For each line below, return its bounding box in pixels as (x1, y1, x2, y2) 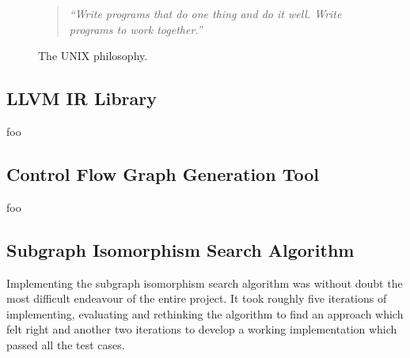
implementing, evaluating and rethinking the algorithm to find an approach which (6, 305, 404, 322)
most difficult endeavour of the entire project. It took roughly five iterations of (6, 290, 387, 307)
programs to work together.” (69, 21, 203, 37)
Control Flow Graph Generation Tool (6, 161, 319, 186)
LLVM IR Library (6, 86, 157, 111)
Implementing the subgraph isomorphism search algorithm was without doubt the (6, 274, 403, 291)
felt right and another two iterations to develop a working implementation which (6, 321, 397, 337)
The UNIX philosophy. (38, 47, 148, 64)
